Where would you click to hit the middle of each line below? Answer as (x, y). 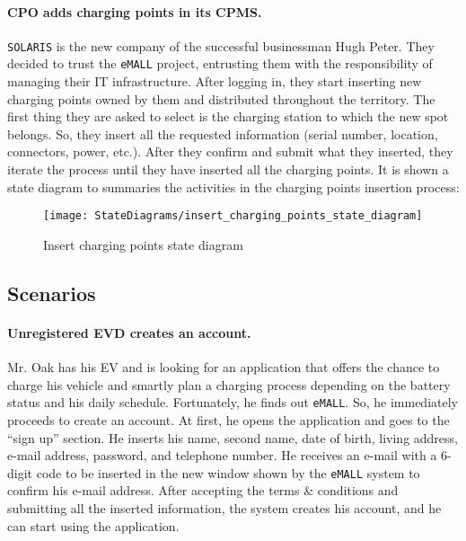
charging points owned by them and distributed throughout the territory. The (221, 98)
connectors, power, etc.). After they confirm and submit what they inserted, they (230, 151)
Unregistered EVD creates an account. (129, 332)
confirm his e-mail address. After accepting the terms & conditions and (203, 490)
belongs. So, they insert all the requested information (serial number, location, (223, 133)
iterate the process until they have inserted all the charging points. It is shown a (228, 169)
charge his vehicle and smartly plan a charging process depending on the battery (229, 384)
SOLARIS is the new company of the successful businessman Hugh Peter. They (221, 45)
